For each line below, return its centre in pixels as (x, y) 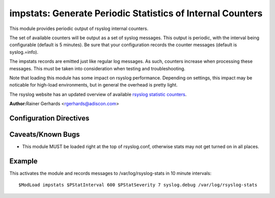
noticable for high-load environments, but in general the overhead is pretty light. (93, 85)
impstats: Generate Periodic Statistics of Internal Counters (136, 13)
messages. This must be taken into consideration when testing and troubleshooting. (98, 68)
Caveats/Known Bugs (45, 134)
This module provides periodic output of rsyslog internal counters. (79, 29)
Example (23, 161)
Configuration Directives (49, 118)
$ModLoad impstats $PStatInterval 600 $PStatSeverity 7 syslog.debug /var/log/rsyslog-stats (138, 185)
